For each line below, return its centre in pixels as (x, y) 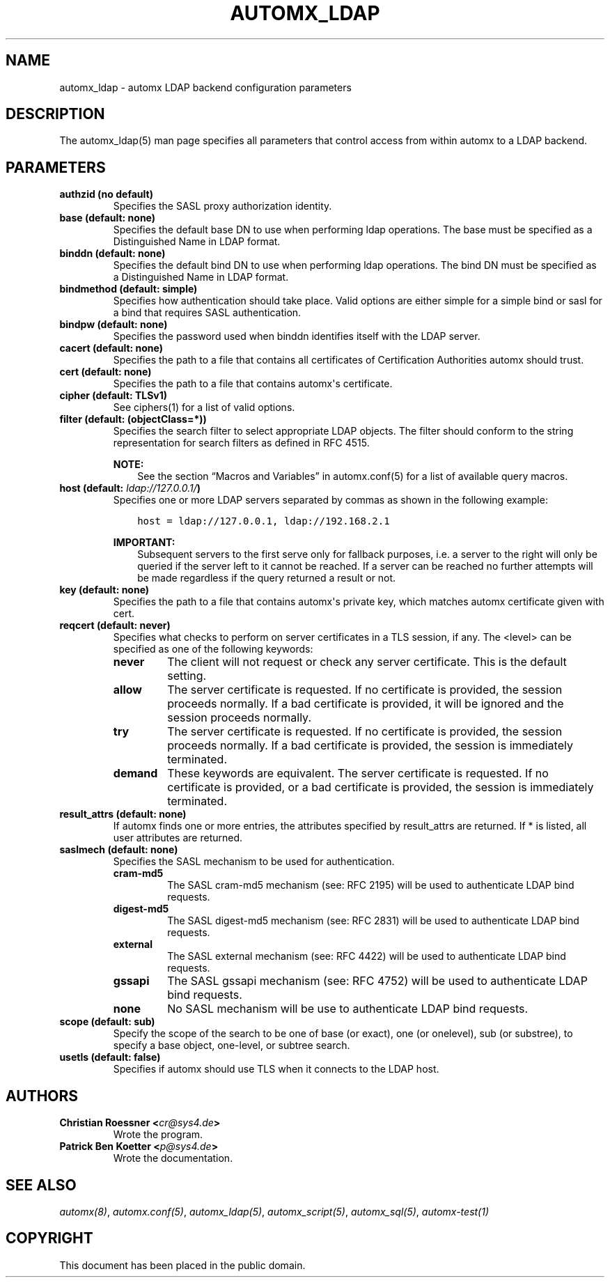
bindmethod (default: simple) (128, 289)
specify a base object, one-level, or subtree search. (232, 1045)
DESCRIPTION (55, 114)
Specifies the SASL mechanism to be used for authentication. (254, 862)
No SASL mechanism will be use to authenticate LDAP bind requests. (348, 1009)
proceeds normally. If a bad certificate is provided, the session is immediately (370, 746)
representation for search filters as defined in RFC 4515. (241, 443)
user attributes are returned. (178, 838)
